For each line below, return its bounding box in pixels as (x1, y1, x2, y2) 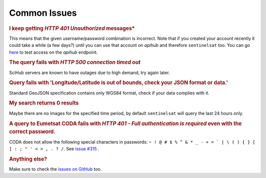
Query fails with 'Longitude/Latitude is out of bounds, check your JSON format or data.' (9, 79, 229, 86)
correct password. (9, 128, 56, 135)
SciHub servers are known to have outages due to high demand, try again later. (9, 70, 170, 75)
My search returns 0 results (9, 100, 79, 107)
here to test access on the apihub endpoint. (9, 49, 98, 55)
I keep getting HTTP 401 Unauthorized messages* (9, 25, 135, 32)
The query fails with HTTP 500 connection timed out (9, 59, 141, 66)
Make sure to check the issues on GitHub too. (9, 166, 102, 172)
